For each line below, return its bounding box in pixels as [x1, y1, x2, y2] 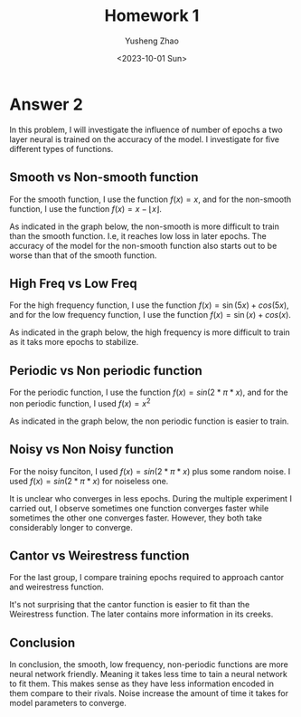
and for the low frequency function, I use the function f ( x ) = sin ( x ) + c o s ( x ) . [9, 310, 292, 320]
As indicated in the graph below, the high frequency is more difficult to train [9, 327, 291, 338]
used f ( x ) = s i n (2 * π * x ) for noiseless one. [9, 475, 169, 486]
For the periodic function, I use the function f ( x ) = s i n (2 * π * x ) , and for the [9, 387, 288, 398]
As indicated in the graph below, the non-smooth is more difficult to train [9, 221, 280, 232]
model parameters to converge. [9, 698, 127, 709]
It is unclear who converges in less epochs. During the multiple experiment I [9, 492, 292, 503]
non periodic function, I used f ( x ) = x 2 [9, 397, 151, 408]
